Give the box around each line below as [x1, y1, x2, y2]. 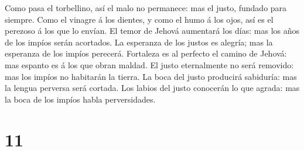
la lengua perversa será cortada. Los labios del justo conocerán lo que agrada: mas [5, 82, 300, 94]
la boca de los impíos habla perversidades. [5, 93, 156, 105]
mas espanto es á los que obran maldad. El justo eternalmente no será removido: [5, 58, 294, 71]
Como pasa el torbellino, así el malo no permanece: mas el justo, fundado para [5, 2, 287, 13]
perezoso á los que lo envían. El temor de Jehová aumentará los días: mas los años [5, 24, 300, 37]
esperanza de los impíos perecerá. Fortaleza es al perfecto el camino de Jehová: [5, 47, 287, 59]
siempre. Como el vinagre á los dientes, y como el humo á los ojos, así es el [5, 13, 274, 25]
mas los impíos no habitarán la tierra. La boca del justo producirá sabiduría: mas [5, 70, 297, 82]
